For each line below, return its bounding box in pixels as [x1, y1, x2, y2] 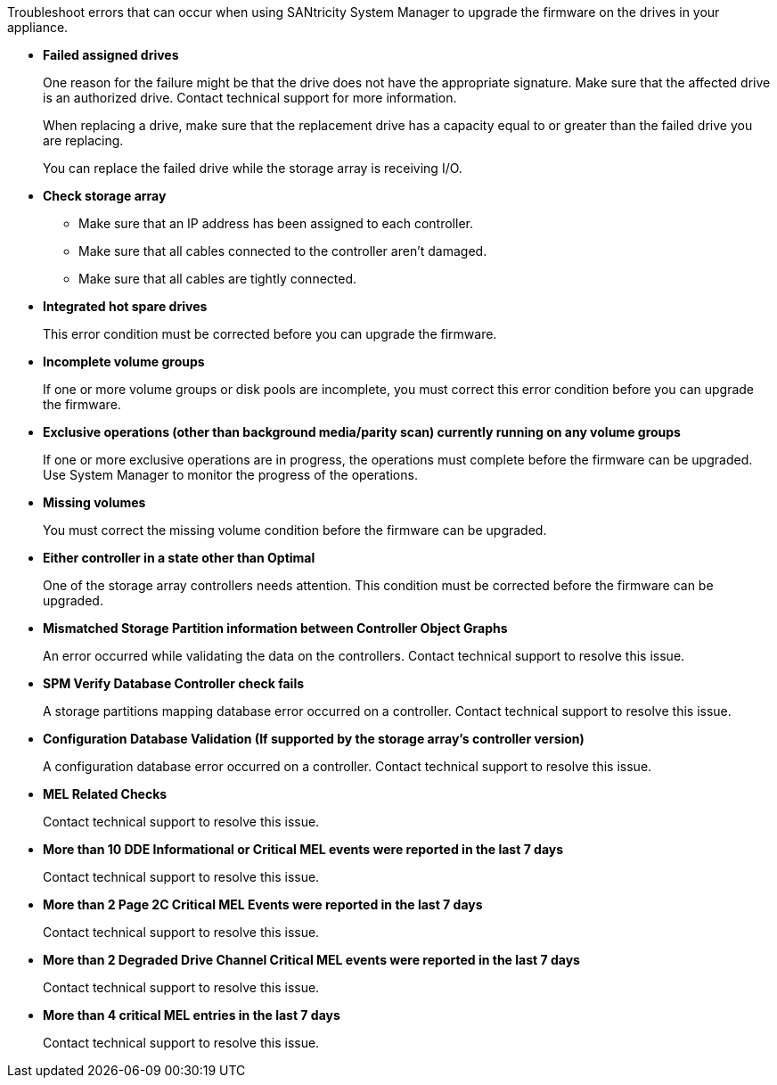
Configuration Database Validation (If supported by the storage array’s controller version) [43, 731, 585, 746]
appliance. [7, 20, 69, 35]
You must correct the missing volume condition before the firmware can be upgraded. [43, 522, 547, 538]
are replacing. [43, 133, 124, 148]
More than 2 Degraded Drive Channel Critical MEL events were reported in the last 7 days [43, 952, 580, 967]
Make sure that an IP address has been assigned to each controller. [78, 216, 473, 231]
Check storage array [43, 188, 167, 203]
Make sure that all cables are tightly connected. [78, 271, 357, 286]
